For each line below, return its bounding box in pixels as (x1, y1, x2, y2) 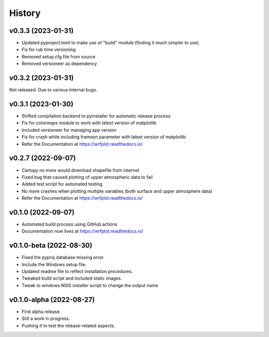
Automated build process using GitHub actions (21, 221, 118, 227)
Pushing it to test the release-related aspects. (21, 323, 116, 329)
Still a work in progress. (21, 316, 70, 322)
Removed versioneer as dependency (21, 60, 97, 67)
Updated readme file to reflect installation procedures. (21, 269, 133, 275)
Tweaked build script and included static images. (21, 275, 122, 282)
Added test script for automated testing (21, 181, 103, 187)
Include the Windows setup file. (21, 261, 87, 267)
